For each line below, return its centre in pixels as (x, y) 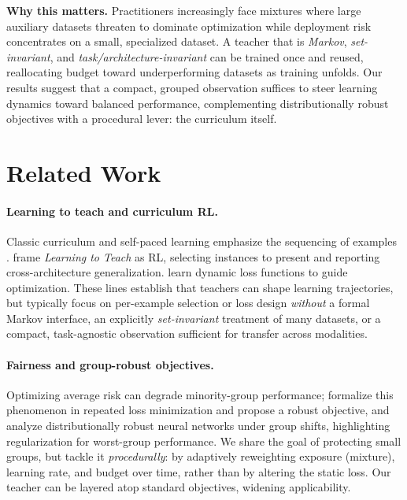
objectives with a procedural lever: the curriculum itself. (142, 119)
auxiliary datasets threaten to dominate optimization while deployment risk (189, 26)
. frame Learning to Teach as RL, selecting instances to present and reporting (193, 256)
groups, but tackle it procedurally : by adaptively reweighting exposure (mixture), (201, 456)
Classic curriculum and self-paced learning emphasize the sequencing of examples (202, 241)
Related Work (84, 172)
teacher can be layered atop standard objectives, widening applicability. (179, 487)
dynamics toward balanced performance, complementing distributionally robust (198, 103)
